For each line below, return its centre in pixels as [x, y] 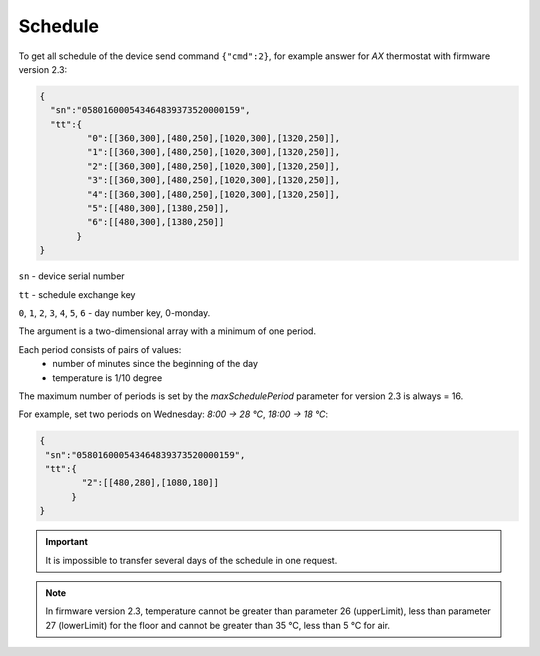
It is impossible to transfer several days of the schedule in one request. [191, 560]
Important [67, 542]
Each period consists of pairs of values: [100, 349]
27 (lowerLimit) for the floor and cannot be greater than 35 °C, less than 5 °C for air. [217, 625]
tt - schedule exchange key [77, 294]
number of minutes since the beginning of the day [155, 364]
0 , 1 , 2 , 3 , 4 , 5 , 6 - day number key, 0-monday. [114, 312]
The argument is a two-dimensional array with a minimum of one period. [167, 331]
